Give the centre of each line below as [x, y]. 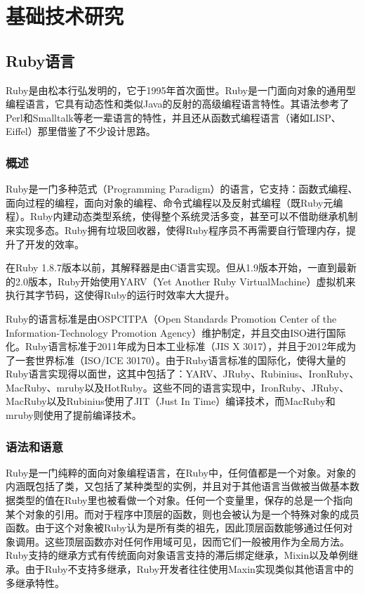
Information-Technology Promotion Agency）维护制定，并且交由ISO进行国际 [176, 332]
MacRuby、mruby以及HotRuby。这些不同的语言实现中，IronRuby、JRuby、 [178, 387]
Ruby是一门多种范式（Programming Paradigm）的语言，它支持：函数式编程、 [182, 189]
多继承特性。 [35, 582]
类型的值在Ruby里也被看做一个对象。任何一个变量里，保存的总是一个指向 [184, 500]
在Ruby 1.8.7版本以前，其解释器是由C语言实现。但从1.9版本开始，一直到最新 [181, 267]
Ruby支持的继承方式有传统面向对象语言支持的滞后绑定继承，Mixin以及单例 [177, 555]
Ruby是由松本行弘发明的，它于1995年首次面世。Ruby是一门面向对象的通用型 [181, 90]
